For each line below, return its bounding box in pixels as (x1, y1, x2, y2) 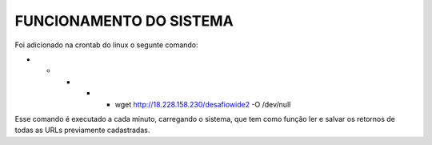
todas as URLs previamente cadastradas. (14, 125, 150, 135)
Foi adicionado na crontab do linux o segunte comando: (14, 40, 199, 50)
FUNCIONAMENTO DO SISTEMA (14, 12, 234, 30)
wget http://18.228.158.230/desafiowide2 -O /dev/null (114, 99, 291, 109)
